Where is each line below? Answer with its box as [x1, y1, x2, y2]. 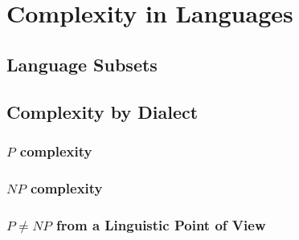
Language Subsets [6, 51, 158, 76]
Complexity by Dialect [6, 99, 199, 124]
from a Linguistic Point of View [56, 214, 266, 234]
